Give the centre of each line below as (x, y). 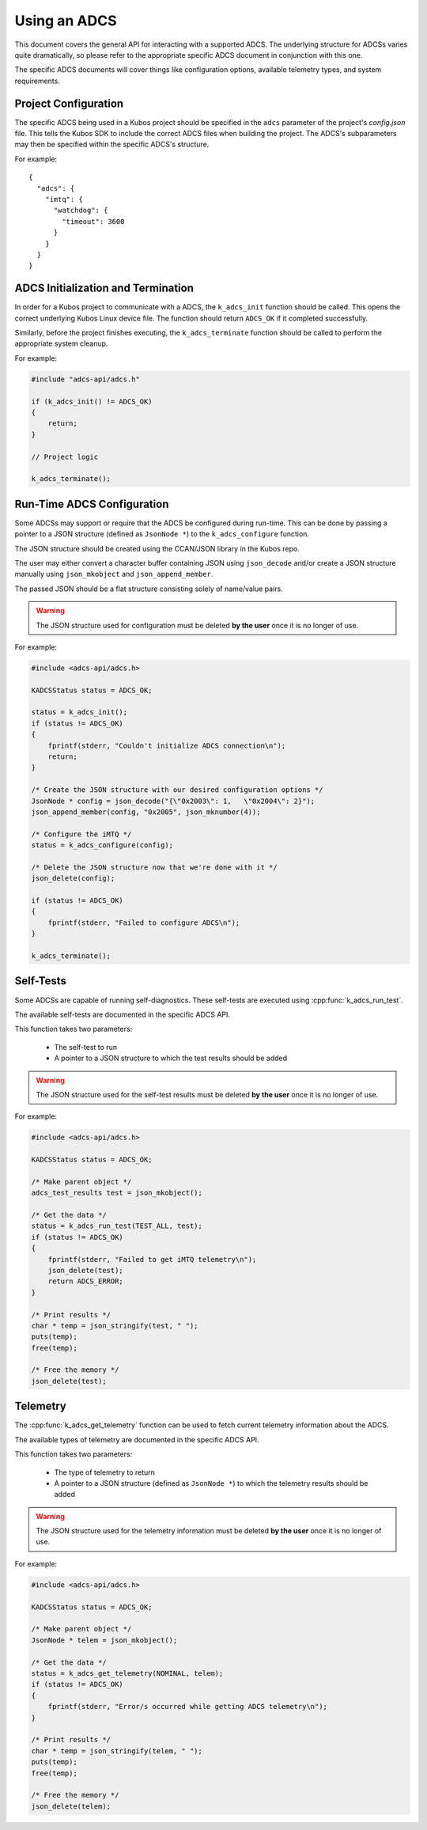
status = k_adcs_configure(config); (102, 845)
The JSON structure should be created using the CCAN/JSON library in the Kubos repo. (157, 548)
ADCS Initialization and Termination (104, 288)
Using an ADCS (66, 21)
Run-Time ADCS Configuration (92, 504)
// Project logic (65, 457)
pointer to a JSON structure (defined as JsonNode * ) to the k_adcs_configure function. (162, 534)
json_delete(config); (73, 879)
